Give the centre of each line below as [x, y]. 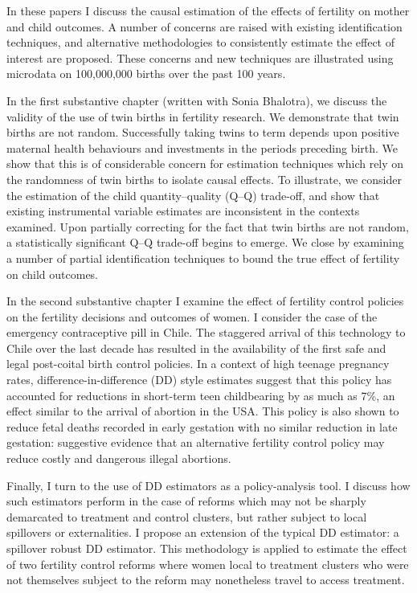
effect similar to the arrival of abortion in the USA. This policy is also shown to [203, 411]
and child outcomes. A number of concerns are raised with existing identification [204, 26]
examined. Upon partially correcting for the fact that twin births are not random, [208, 226]
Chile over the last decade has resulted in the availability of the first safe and [196, 348]
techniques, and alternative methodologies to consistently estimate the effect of [200, 42]
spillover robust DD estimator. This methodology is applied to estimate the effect [207, 548]
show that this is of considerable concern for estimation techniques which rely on [205, 164]
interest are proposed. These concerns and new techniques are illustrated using [200, 57]
